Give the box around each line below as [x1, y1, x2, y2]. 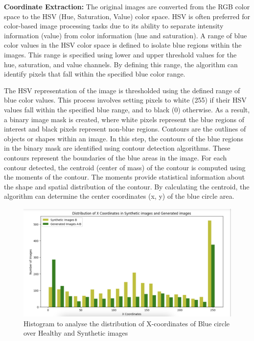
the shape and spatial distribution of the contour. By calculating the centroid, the [4, 181, 250, 191]
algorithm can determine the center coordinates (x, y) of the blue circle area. [4, 191, 234, 201]
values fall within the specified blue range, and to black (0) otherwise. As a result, [4, 104, 250, 114]
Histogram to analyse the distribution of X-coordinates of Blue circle [23, 318, 230, 328]
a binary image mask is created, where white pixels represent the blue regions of [4, 114, 244, 124]
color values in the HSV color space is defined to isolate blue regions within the [4, 40, 242, 50]
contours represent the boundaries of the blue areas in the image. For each [4, 152, 227, 162]
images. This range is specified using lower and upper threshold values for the [4, 49, 237, 59]
